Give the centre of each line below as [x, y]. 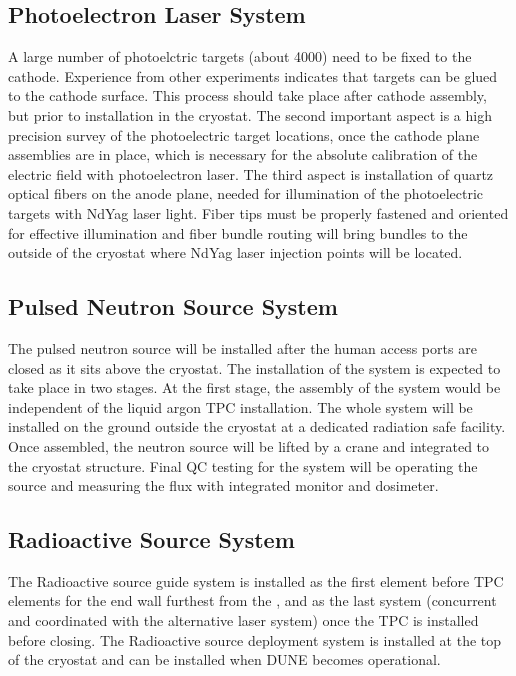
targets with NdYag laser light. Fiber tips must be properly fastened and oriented [258, 212]
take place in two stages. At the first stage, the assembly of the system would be [254, 387]
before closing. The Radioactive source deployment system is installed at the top [255, 639]
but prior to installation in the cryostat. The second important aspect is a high [250, 114]
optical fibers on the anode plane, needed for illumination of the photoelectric [246, 193]
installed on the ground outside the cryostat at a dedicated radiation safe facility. [257, 426]
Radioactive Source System [151, 539]
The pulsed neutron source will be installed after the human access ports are [242, 347]
